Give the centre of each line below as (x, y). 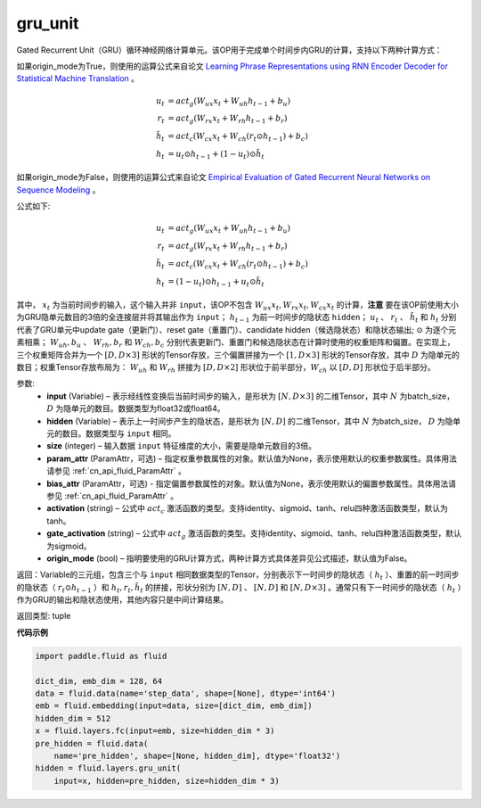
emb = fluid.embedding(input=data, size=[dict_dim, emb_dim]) (174, 706)
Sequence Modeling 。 (58, 190)
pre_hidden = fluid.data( (92, 743)
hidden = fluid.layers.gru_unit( (108, 768)
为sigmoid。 (69, 546)
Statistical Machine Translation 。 (78, 78)
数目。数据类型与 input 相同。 (119, 433)
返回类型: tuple (44, 616)
